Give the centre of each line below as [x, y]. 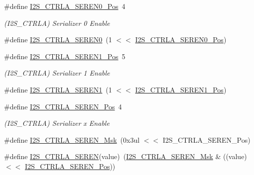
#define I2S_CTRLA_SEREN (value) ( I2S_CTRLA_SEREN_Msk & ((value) [126, 156]
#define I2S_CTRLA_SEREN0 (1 [58, 40]
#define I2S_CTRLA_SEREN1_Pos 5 [65, 56]
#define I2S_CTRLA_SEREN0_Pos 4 [65, 6]
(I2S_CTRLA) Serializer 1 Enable [57, 73]
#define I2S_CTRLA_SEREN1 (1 [58, 89]
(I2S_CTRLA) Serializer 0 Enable [57, 23]
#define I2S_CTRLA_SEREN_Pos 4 [63, 106]
